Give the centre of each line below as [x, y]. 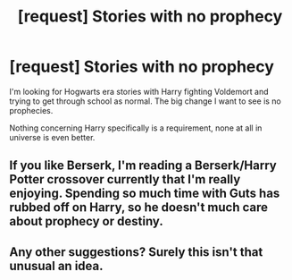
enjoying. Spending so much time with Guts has [145, 194]
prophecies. [31, 110]
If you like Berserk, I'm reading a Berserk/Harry [143, 166]
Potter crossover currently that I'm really [125, 179]
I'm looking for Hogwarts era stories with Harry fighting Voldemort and [139, 91]
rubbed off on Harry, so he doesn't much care [138, 208]
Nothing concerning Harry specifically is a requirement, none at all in [136, 128]
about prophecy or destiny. [86, 221]
